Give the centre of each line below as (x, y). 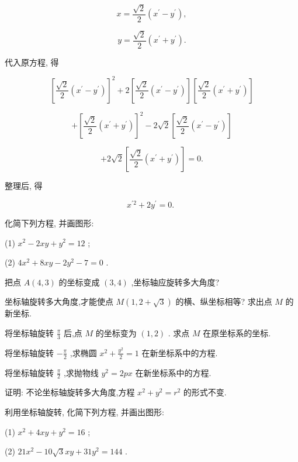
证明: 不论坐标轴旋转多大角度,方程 (70, 392)
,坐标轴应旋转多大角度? (175, 282)
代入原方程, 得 (32, 62)
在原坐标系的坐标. (237, 332)
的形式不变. (205, 392)
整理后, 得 (24, 186)
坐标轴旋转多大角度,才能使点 (59, 301)
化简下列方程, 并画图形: (49, 223)
